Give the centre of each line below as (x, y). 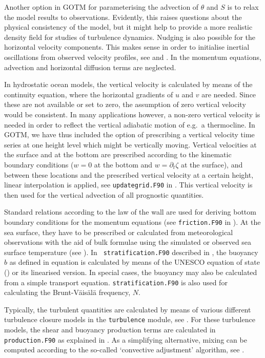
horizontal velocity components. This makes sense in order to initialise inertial (127, 47)
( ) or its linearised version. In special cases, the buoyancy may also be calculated (131, 272)
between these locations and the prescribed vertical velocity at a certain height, (129, 174)
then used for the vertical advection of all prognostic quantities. (104, 194)
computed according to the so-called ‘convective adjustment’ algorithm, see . (124, 350)
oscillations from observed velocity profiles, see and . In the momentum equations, (133, 57)
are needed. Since (229, 94)
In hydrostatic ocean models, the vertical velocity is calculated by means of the (128, 84)
